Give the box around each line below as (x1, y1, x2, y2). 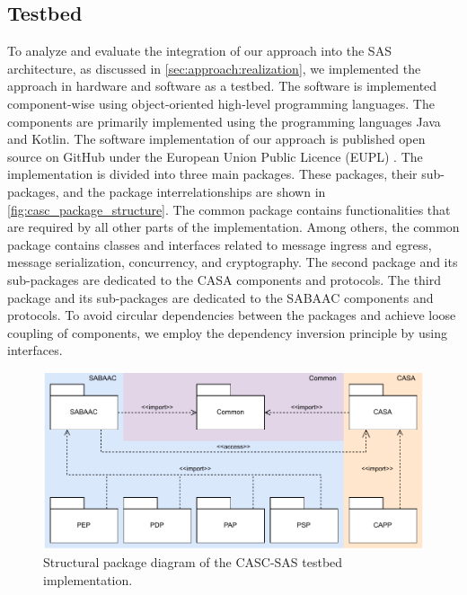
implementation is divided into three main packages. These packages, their (7, 164, 418, 183)
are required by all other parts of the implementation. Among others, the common (7, 218, 460, 236)
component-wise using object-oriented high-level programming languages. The (7, 93, 435, 112)
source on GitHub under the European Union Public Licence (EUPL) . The (7, 147, 423, 165)
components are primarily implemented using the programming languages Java (7, 111, 441, 130)
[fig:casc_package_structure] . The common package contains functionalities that (7, 200, 451, 218)
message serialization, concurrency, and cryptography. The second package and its (7, 253, 458, 271)
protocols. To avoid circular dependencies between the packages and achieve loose (7, 306, 456, 324)
